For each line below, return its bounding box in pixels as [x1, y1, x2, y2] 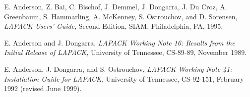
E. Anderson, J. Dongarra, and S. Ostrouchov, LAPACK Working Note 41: [4, 63, 232, 74]
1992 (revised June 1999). [4, 83, 82, 94]
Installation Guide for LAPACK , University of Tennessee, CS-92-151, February [4, 73, 244, 84]
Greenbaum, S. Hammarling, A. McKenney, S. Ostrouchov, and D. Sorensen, [4, 11, 238, 21]
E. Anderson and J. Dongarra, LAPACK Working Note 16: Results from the [4, 37, 235, 48]
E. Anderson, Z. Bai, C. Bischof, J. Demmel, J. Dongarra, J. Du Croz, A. [4, 1, 227, 11]
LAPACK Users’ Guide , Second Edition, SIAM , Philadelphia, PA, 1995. [4, 21, 223, 31]
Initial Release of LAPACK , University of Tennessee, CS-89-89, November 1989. [4, 47, 247, 57]
